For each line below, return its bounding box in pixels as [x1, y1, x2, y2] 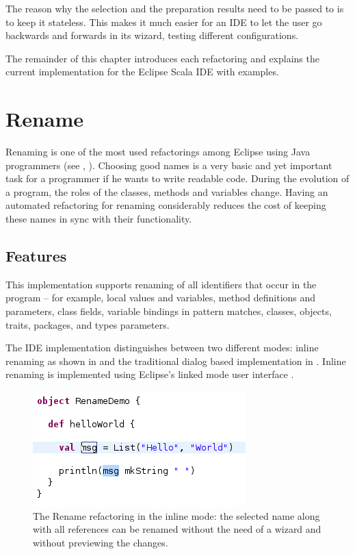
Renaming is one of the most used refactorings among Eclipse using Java [5, 144, 311, 159]
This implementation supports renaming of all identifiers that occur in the [5, 277, 317, 291]
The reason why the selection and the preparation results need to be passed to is [5, 1, 344, 15]
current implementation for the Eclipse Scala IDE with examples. [5, 64, 279, 79]
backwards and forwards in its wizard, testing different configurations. [5, 28, 299, 42]
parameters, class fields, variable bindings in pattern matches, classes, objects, [5, 304, 332, 318]
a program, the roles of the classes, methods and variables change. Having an [5, 184, 328, 199]
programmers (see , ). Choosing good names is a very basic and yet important [5, 158, 332, 172]
